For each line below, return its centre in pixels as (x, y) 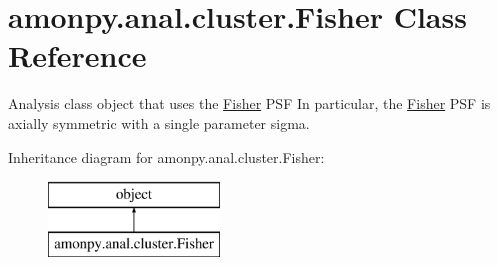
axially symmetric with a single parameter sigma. (159, 122)
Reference (77, 55)
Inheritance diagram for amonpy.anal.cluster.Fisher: (166, 156)
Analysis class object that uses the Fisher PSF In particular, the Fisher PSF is (249, 103)
